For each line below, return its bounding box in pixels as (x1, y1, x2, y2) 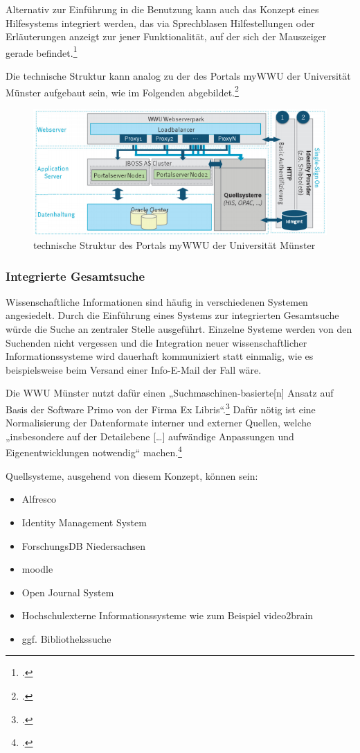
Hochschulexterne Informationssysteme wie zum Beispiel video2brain (21, 608, 314, 623)
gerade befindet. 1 (6, 43, 78, 60)
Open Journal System (21, 585, 114, 599)
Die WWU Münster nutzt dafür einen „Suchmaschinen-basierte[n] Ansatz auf (6, 386, 334, 400)
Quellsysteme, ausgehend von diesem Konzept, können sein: (6, 468, 258, 483)
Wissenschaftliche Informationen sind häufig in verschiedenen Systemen (6, 294, 308, 309)
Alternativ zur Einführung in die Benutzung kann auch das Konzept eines (6, 2, 319, 16)
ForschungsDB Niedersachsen (21, 538, 146, 553)
